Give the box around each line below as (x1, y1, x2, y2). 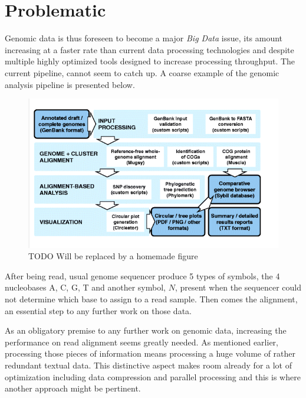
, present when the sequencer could (175, 281, 301, 293)
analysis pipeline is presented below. (5, 78, 135, 90)
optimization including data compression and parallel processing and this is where (5, 370, 301, 383)
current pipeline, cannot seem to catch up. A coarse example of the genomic (5, 66, 279, 79)
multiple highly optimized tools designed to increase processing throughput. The (5, 55, 295, 67)
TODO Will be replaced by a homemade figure (28, 250, 198, 262)
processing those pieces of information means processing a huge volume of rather (5, 347, 296, 360)
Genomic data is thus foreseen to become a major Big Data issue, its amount (5, 32, 283, 44)
